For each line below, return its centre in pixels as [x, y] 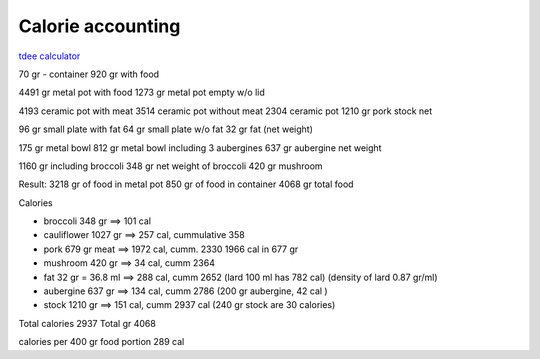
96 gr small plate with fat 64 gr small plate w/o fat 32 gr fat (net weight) [166, 129]
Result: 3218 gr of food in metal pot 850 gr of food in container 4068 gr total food [186, 184]
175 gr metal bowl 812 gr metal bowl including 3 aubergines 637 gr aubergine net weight [200, 147]
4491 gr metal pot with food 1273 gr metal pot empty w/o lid [141, 92]
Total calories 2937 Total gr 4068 [87, 323]
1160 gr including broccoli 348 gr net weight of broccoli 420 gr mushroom [171, 166]
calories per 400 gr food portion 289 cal [101, 342]
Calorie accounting [99, 26]
